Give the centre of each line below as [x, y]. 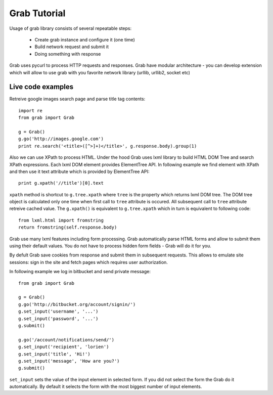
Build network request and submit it [72, 47]
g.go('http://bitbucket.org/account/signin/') [77, 304]
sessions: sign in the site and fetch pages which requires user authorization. [88, 262]
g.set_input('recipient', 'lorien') [64, 347]
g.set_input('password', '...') [58, 318]
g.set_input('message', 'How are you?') [69, 361]
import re [30, 111]
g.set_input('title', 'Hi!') [54, 354]
